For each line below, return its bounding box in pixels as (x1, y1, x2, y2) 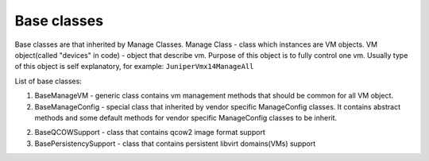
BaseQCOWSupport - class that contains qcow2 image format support (34, 128, 265, 137)
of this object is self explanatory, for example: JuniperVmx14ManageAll (14, 62, 254, 71)
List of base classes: (14, 76, 83, 86)
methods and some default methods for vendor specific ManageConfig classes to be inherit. (34, 113, 338, 122)
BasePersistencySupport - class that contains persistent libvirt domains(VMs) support (34, 139, 316, 148)
